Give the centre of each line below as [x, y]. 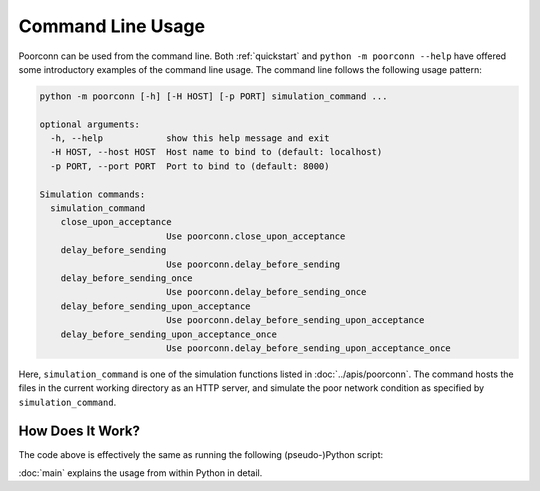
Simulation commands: [92, 194]
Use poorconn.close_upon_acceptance [255, 236]
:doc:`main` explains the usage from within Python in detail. [140, 473]
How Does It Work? [79, 430]
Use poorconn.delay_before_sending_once [266, 292]
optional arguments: [89, 124]
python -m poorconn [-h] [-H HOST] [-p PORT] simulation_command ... [213, 96]
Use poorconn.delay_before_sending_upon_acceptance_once [308, 348]
